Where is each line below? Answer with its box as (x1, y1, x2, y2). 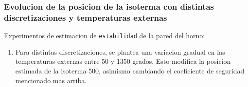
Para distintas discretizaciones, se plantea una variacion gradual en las (15, 46, 225, 57)
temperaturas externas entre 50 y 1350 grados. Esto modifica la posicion (15, 56, 231, 66)
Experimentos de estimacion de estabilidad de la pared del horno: (4, 30, 205, 41)
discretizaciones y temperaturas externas (4, 11, 167, 23)
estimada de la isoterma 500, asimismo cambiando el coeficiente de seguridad (15, 65, 245, 75)
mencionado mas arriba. (15, 75, 87, 85)
